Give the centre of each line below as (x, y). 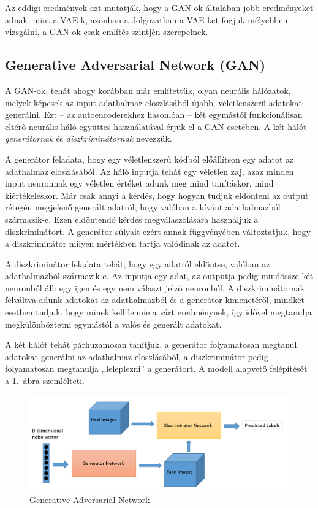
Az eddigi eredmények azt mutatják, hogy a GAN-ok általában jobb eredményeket (159, 7)
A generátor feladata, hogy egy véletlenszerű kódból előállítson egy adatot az (150, 159)
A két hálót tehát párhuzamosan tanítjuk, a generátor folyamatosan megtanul (151, 344)
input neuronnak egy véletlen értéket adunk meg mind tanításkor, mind (139, 183)
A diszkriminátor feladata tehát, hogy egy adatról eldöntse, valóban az (138, 264)
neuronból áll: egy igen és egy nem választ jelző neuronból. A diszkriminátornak (155, 287)
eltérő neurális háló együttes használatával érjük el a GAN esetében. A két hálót (156, 126)
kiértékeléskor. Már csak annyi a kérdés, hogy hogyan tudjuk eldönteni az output (157, 195)
